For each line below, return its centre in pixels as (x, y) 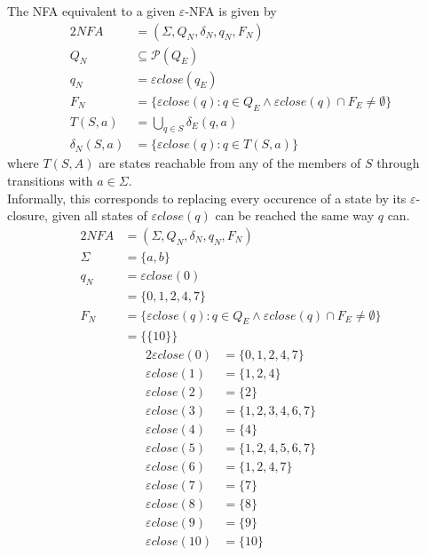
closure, (28, 215)
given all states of (99, 215)
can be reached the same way (295, 215)
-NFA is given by (231, 11)
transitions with (50, 180)
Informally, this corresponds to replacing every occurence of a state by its (207, 198)
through (398, 163)
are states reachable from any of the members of (230, 163)
